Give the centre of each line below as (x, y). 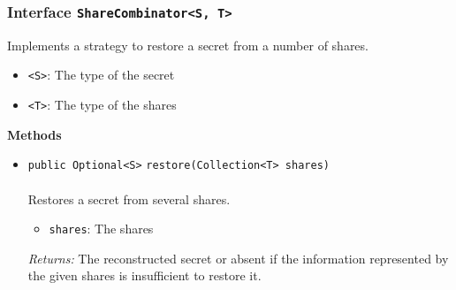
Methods (34, 134)
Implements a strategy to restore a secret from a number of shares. (188, 45)
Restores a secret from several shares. (129, 198)
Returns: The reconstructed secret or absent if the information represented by (238, 258)
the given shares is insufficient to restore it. (144, 275)
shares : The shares (101, 229)
